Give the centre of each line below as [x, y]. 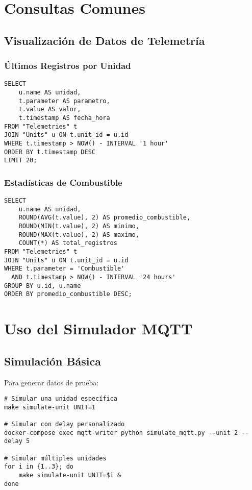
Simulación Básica [53, 361]
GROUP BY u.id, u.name [43, 286]
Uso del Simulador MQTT [98, 328]
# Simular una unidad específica [61, 399]
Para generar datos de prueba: [52, 382]
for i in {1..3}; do [39, 467]
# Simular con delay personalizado [65, 424]
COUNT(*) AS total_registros [68, 243]
